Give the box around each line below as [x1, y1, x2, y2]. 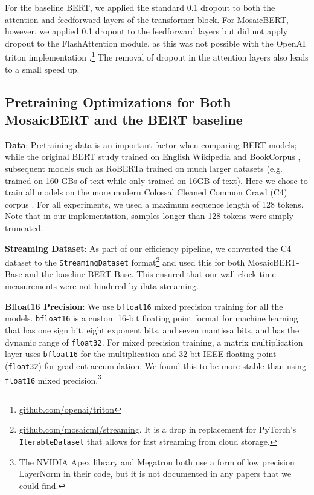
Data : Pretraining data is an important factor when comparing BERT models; [5, 138, 297, 151]
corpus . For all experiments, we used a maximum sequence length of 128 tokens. [5, 197, 304, 210]
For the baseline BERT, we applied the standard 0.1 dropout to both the [5, 1, 275, 13]
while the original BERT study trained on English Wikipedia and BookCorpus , [5, 150, 301, 163]
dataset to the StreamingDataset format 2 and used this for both [5, 254, 245, 268]
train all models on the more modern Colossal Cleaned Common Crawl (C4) [5, 186, 287, 198]
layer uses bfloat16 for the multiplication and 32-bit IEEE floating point [5, 347, 277, 360]
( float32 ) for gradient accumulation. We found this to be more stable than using [5, 359, 306, 372]
